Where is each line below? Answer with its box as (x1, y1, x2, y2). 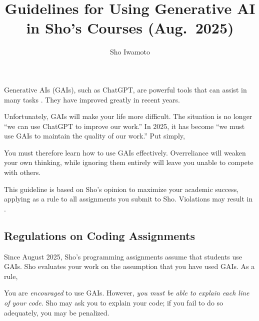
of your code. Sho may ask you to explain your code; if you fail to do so (4, 297, 223, 308)
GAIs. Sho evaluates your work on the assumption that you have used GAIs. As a (4, 261, 255, 271)
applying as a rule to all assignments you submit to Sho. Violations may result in (4, 193, 253, 204)
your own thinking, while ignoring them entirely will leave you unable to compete (4, 157, 253, 167)
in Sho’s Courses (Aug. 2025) (26, 17, 234, 38)
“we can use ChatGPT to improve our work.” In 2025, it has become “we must (4, 120, 245, 131)
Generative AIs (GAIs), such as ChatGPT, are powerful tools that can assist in (4, 84, 247, 94)
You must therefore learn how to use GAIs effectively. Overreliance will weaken (4, 147, 246, 157)
